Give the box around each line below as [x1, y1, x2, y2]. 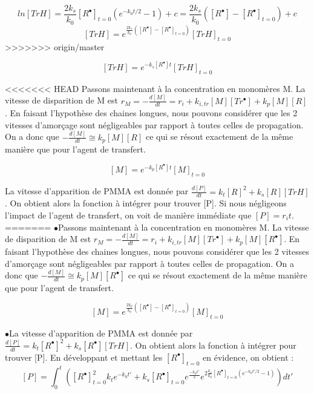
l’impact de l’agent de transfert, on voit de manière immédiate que [5, 208, 252, 221]
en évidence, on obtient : [203, 350, 294, 363]
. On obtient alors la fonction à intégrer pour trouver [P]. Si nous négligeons [5, 197, 287, 209]
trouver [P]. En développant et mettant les [5, 350, 163, 363]
